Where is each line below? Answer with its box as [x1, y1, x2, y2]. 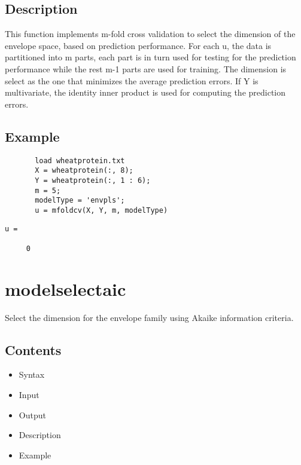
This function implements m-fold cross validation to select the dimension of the [5, 27, 296, 40]
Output [19, 408, 46, 421]
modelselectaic [5, 276, 126, 301]
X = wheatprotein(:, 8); [35, 166, 133, 175]
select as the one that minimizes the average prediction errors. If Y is [5, 74, 259, 87]
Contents [5, 340, 62, 359]
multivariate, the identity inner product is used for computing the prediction [5, 86, 286, 99]
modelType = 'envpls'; [35, 196, 125, 205]
